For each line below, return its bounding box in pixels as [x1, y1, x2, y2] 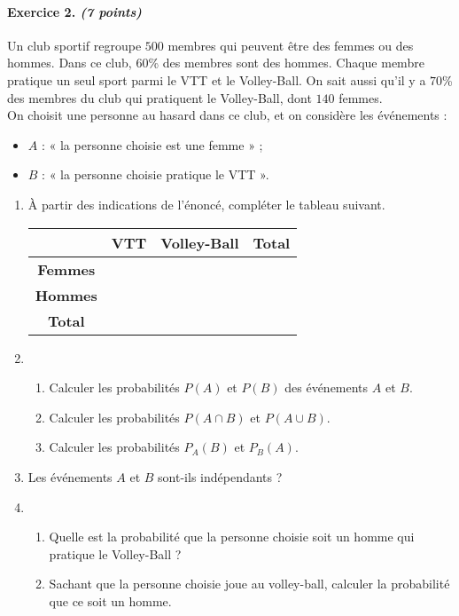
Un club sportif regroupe [7, 36, 142, 54]
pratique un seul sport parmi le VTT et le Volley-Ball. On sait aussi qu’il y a [7, 70, 426, 89]
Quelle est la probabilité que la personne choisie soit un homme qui [49, 527, 415, 546]
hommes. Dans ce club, [7, 53, 132, 72]
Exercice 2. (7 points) [7, 2, 142, 20]
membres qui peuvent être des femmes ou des [167, 36, 414, 54]
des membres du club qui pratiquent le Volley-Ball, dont [7, 88, 312, 107]
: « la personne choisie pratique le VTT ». [42, 165, 269, 184]
